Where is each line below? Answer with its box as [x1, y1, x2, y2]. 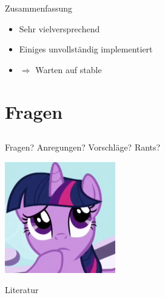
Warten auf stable [35, 63, 102, 76]
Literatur [5, 283, 39, 296]
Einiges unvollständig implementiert [19, 43, 153, 55]
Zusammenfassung [5, 2, 73, 14]
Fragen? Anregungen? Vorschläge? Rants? [5, 141, 161, 154]
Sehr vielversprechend [19, 22, 100, 35]
